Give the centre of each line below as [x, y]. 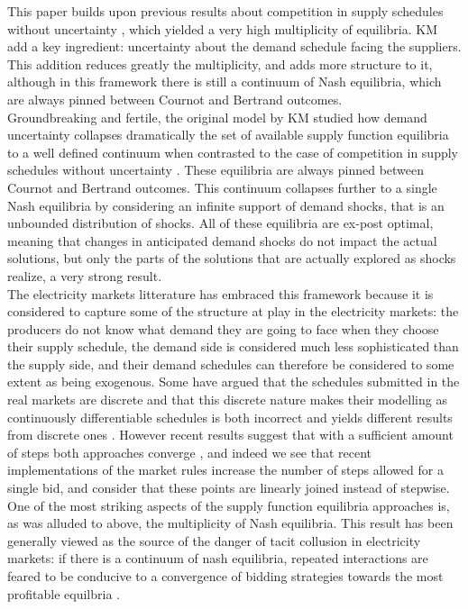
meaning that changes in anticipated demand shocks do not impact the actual [222, 240]
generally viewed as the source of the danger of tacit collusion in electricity [214, 540]
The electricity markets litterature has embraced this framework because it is [220, 293]
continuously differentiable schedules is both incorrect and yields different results [230, 417]
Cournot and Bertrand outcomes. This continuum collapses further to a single [222, 187]
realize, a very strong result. [85, 275]
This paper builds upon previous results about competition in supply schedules [225, 11]
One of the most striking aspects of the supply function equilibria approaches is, [229, 505]
